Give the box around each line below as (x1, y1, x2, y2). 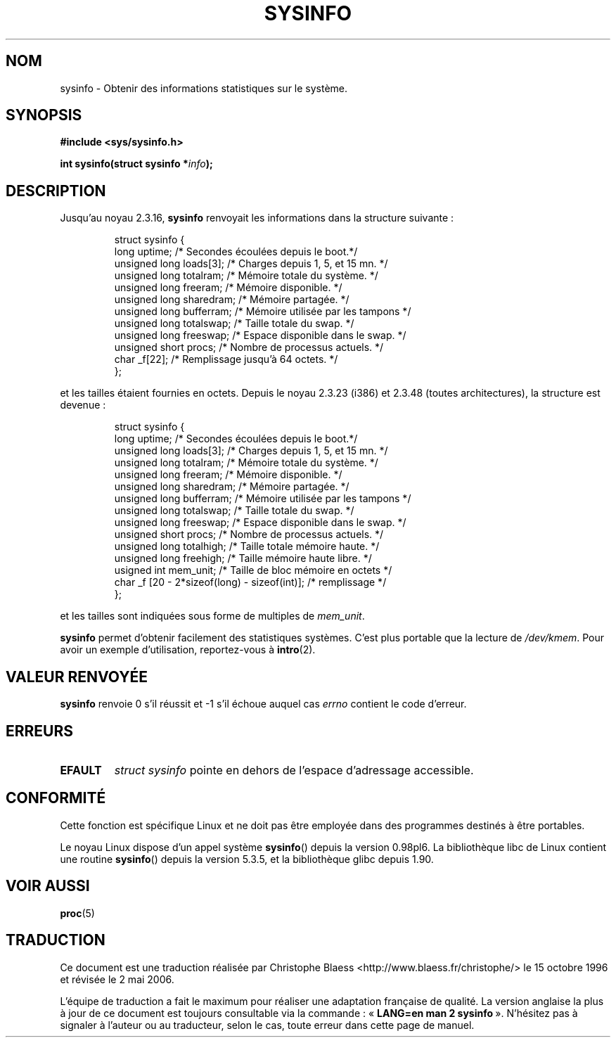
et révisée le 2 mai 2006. (60, 973, 174, 985)
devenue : (60, 399, 106, 411)
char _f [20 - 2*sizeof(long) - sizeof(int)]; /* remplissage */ (114, 576, 387, 589)
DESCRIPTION (6, 181, 106, 200)
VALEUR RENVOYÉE (6, 667, 148, 686)
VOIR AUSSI (6, 877, 90, 895)
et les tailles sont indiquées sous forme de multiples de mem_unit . (60, 610, 365, 622)
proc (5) (60, 907, 95, 919)
